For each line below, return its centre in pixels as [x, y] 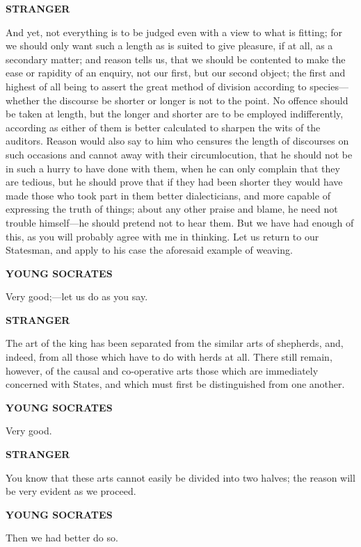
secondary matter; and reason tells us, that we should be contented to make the [176, 59]
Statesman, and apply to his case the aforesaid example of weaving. [149, 250]
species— [329, 86]
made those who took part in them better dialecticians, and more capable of [168, 195]
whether [23, 100]
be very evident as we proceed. [71, 491]
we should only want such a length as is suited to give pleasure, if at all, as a [169, 46]
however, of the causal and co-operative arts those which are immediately [162, 370]
